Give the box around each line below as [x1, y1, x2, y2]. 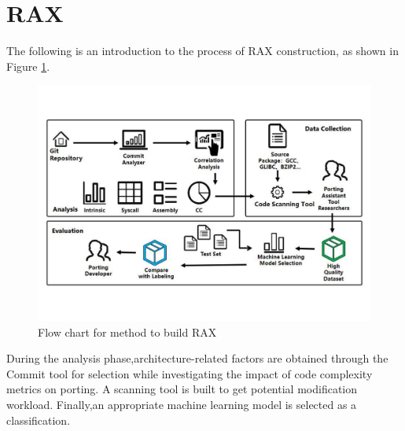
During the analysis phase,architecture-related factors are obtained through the [6, 350, 388, 367]
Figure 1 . [6, 57, 50, 74]
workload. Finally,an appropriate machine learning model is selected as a [6, 396, 357, 412]
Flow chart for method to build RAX [38, 323, 217, 340]
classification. [6, 411, 71, 428]
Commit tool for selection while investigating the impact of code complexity [6, 365, 373, 381]
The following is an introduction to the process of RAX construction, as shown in [6, 42, 399, 59]
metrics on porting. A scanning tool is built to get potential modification [6, 381, 358, 397]
